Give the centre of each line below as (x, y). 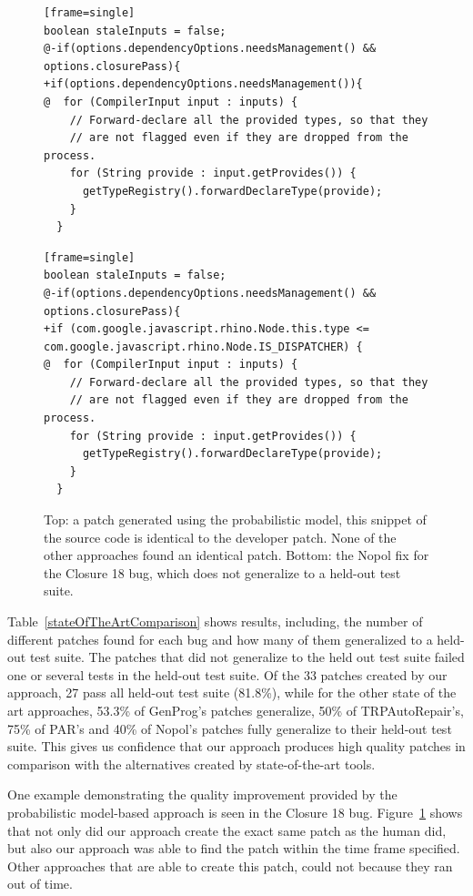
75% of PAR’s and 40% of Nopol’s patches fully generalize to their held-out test (230, 728)
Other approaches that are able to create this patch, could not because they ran (230, 865)
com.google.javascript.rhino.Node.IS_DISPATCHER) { (203, 346)
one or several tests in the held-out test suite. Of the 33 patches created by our (227, 674)
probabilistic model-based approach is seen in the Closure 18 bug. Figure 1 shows (235, 812)
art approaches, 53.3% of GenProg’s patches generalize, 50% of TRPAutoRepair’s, (236, 710)
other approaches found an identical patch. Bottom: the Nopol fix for (236, 555)
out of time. (40, 884)
